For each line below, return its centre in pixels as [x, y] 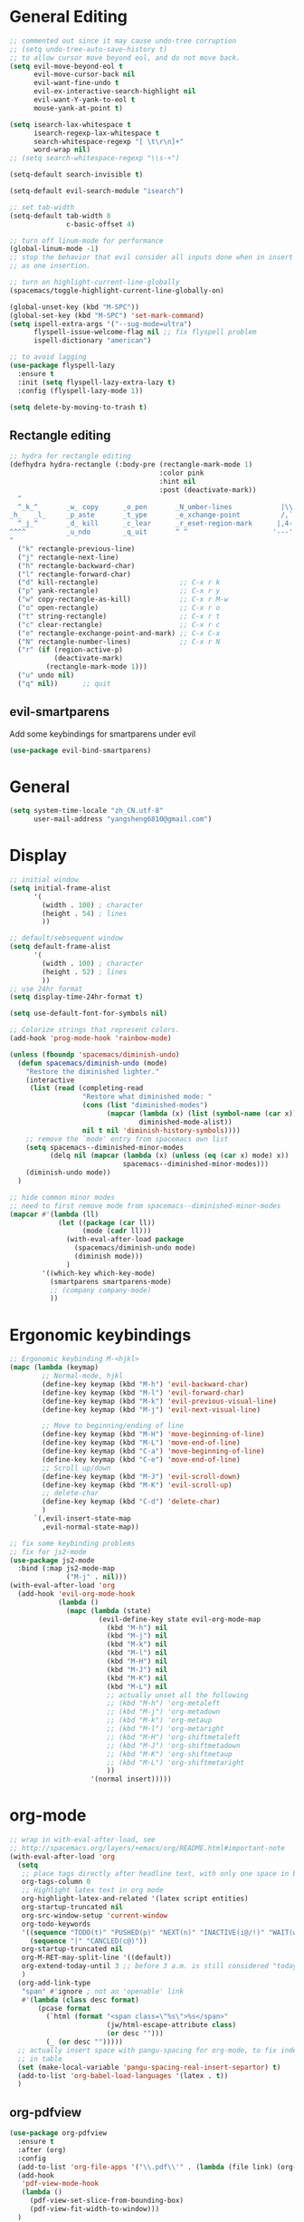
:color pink [181, 473]
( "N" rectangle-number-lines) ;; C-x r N [119, 642]
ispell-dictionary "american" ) [92, 341]
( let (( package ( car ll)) [106, 1222]
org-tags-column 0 [56, 1882]
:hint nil [177, 481]
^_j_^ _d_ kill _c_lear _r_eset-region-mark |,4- [156, 524]
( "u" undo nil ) [46, 675]
